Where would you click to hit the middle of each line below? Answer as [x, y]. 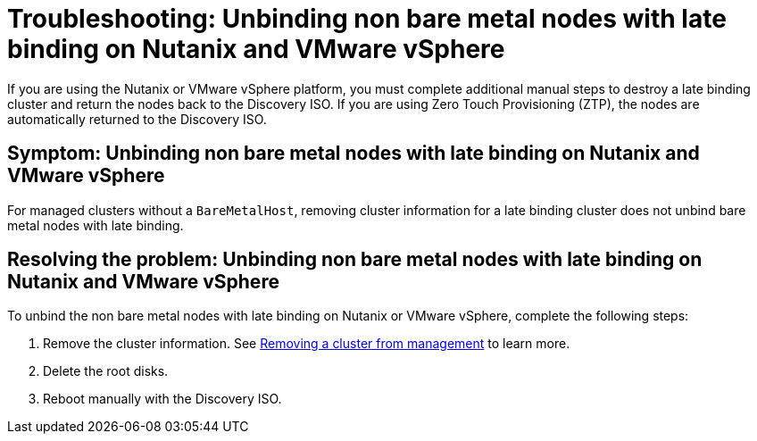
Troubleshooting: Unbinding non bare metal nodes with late [367, 19]
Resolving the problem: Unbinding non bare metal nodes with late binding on [355, 260]
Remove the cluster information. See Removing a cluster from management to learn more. [307, 344]
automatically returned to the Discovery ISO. [137, 119]
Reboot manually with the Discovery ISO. [162, 399]
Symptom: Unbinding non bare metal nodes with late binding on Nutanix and [354, 154]
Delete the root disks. [106, 371]
